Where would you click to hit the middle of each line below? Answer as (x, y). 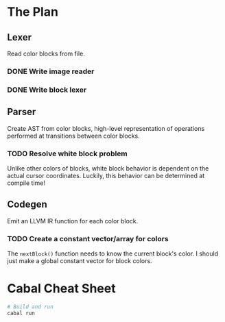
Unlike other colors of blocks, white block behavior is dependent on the (108, 168)
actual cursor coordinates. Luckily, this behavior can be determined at (106, 175)
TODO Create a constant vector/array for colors (88, 238)
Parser (22, 112)
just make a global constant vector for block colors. (80, 261)
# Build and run (30, 307)
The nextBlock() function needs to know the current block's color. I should (113, 253)
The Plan (33, 12)
